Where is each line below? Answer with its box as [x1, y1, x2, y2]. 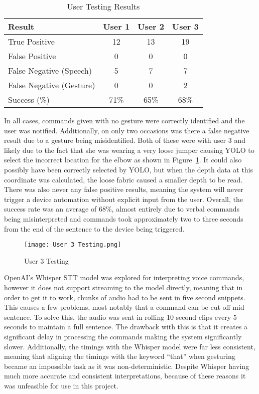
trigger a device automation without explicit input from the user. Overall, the [4, 193, 243, 204]
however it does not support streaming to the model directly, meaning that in [4, 282, 243, 292]
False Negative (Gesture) [8, 79, 95, 91]
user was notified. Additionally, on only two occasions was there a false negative [4, 125, 249, 135]
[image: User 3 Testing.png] [24, 241, 121, 249]
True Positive [8, 36, 55, 47]
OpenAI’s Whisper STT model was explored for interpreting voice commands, [4, 272, 244, 283]
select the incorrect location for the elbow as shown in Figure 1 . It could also [4, 154, 242, 165]
